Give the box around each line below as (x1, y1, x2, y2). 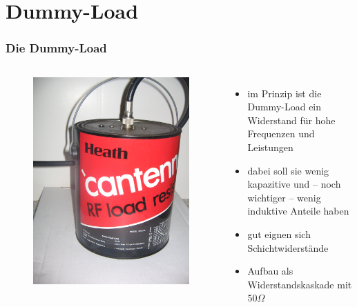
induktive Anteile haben (247, 204, 349, 218)
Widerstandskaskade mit (247, 277, 352, 291)
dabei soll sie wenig (247, 163, 329, 177)
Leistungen (247, 139, 293, 154)
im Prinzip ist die (247, 86, 322, 100)
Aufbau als (247, 264, 293, 278)
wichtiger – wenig (247, 190, 321, 204)
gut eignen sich (247, 226, 311, 241)
